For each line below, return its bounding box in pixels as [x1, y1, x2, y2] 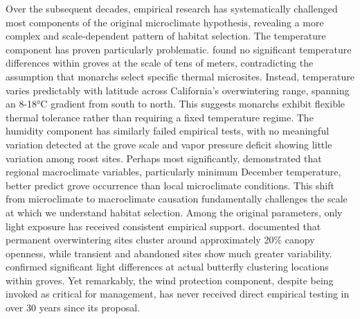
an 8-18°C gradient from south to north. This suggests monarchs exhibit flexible [6, 96, 345, 111]
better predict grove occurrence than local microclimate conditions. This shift [6, 178, 334, 192]
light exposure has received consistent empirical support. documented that [6, 218, 321, 233]
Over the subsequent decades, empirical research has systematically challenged [6, 1, 338, 15]
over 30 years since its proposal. [6, 300, 141, 315]
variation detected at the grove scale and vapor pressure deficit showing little [6, 137, 332, 151]
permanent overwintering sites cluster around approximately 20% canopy [6, 232, 315, 247]
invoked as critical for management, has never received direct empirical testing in [6, 286, 350, 301]
